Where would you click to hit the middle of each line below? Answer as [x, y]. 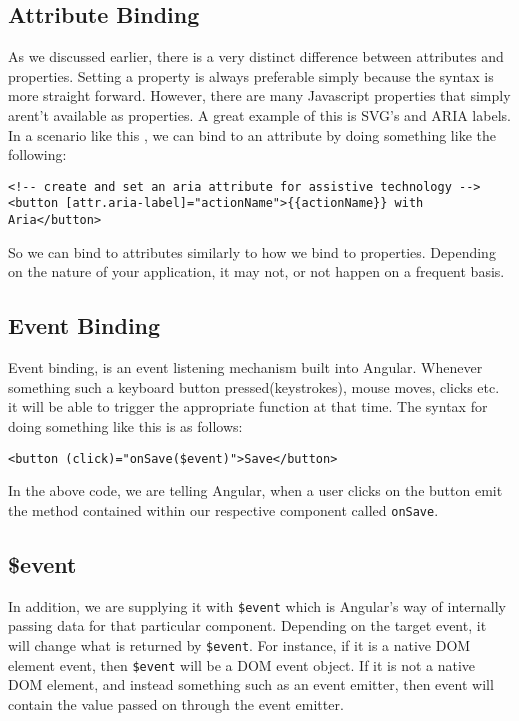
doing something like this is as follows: [125, 425]
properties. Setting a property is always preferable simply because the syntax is [251, 75]
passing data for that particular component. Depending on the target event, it [247, 625]
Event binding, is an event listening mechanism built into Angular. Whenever [245, 367]
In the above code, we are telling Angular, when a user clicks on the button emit [255, 490]
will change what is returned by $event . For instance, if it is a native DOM [239, 644]
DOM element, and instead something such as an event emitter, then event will [251, 684]
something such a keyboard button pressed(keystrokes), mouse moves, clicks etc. [254, 386]
